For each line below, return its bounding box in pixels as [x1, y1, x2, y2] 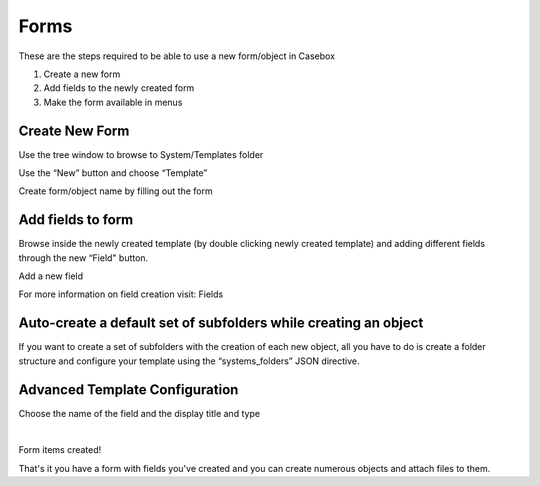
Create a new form [43, 68, 121, 80]
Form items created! [18, 444, 102, 456]
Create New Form [18, 122, 130, 139]
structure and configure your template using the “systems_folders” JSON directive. [18, 355, 360, 367]
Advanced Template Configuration [18, 381, 239, 398]
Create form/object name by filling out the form [18, 185, 214, 197]
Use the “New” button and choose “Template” [18, 167, 208, 179]
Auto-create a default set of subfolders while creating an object [18, 315, 424, 332]
